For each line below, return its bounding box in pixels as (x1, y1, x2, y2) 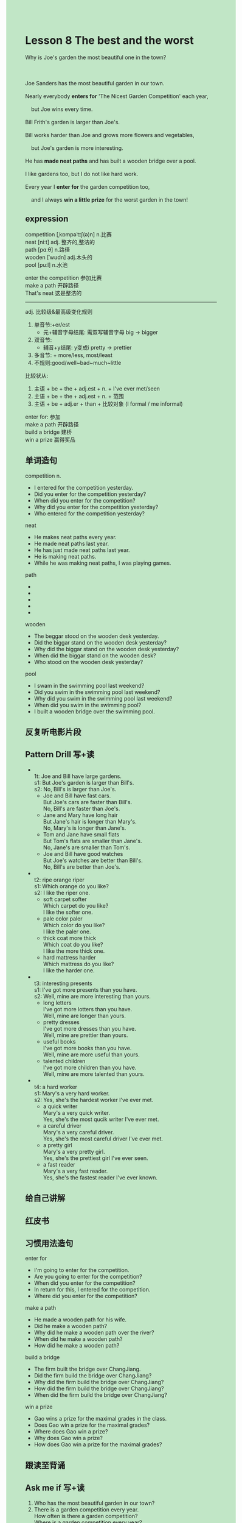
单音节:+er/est (33, 320, 71, 328)
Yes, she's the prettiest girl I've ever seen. (43, 1154, 148, 1162)
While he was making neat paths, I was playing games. (33, 559, 171, 567)
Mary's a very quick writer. (43, 1109, 110, 1116)
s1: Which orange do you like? (33, 882, 109, 889)
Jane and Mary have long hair (43, 811, 118, 819)
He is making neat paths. (33, 553, 97, 560)
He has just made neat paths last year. (33, 546, 130, 554)
